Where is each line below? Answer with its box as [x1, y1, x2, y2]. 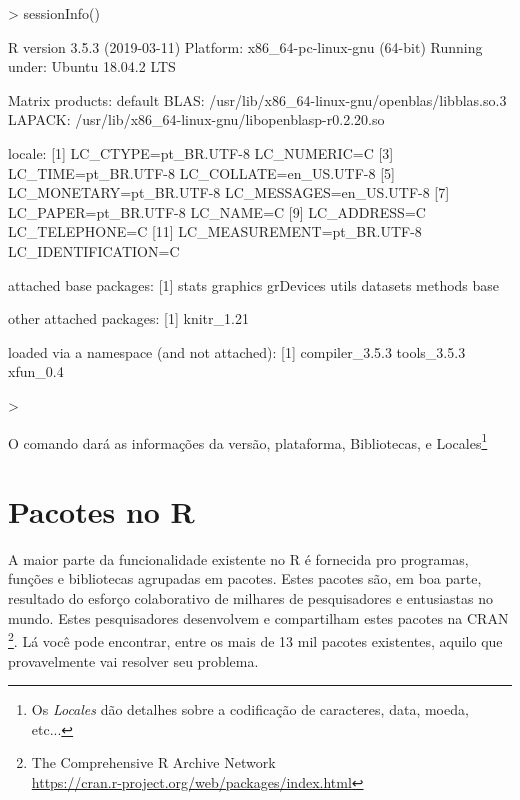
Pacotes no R [8, 490, 195, 531]
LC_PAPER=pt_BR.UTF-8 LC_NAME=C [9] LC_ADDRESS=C [8, 201, 426, 222]
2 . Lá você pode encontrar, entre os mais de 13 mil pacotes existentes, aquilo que [8, 628, 503, 651]
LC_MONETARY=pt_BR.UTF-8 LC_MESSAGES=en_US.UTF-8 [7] [8, 182, 450, 203]
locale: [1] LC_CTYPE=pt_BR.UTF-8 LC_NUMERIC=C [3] [8, 142, 394, 163]
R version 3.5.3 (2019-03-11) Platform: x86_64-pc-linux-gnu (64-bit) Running [8, 36, 483, 57]
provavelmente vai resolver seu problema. [8, 650, 259, 671]
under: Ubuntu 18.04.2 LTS [8, 56, 176, 77]
